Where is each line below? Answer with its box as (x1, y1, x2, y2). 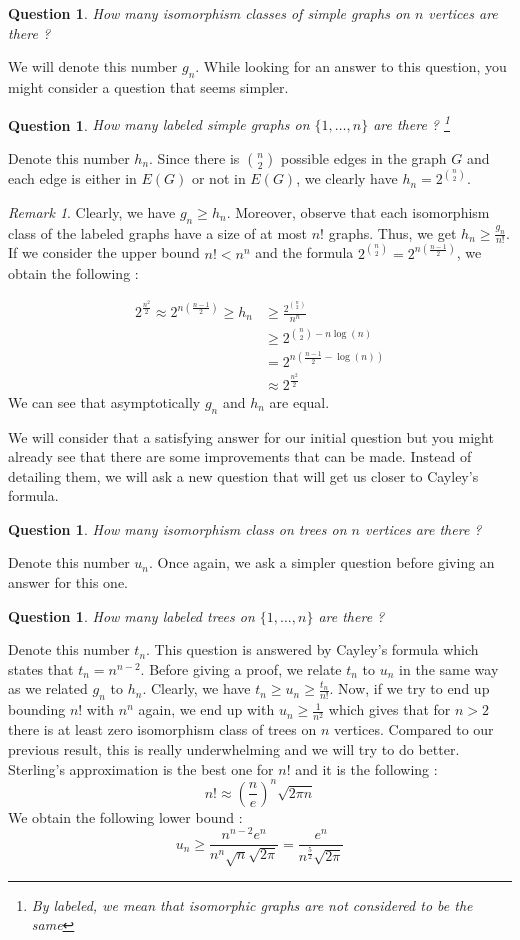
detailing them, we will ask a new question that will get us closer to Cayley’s (8, 465, 479, 486)
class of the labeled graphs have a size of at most (8, 222, 308, 243)
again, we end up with (138, 699, 275, 720)
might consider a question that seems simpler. (8, 76, 289, 97)
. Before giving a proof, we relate (140, 658, 342, 679)
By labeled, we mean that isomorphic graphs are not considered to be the (31, 894, 473, 915)
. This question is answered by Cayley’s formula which (146, 639, 479, 660)
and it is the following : (295, 758, 438, 779)
